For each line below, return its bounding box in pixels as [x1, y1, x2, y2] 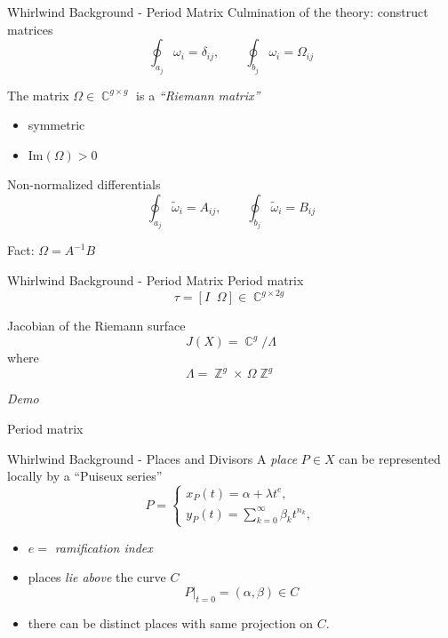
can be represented [339, 449, 441, 467]
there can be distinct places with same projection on [28, 613, 314, 632]
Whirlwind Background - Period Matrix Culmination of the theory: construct [7, 3, 428, 20]
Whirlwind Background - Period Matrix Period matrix [7, 271, 304, 290]
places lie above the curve [28, 568, 166, 586]
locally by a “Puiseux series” [7, 467, 163, 485]
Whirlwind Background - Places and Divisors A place [7, 449, 298, 467]
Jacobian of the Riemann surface [7, 316, 186, 335]
